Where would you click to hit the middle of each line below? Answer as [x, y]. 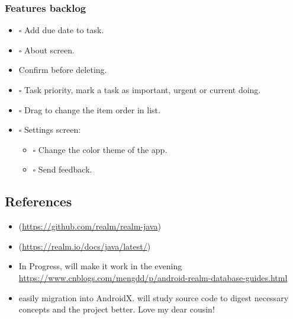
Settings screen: [53, 130]
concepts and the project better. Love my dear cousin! [117, 309]
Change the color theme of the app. [103, 149]
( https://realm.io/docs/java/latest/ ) [85, 246]
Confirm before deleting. [63, 70]
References [38, 201]
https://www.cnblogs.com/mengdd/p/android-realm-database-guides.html [153, 277]
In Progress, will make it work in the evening [100, 266]
